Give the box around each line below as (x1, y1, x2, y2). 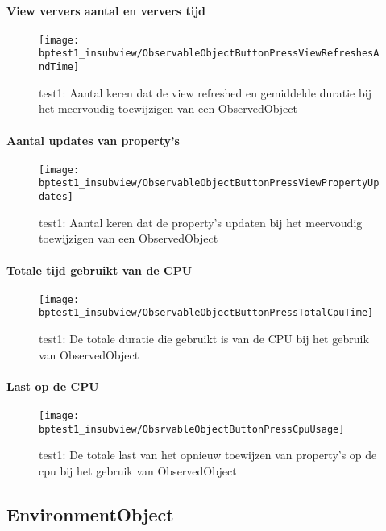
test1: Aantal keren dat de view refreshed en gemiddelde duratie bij (39, 84, 371, 101)
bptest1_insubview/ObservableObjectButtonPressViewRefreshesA (39, 48, 380, 60)
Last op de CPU (6, 377, 99, 394)
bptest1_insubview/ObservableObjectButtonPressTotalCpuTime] (39, 307, 374, 319)
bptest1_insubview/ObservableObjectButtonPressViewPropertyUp (39, 177, 380, 189)
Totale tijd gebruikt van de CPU (6, 261, 193, 278)
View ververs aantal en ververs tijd (6, 2, 206, 19)
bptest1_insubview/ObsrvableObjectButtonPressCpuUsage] (39, 423, 345, 435)
